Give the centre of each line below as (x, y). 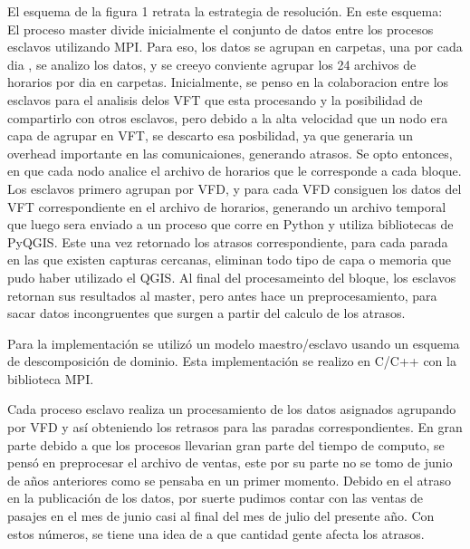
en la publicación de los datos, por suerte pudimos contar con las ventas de (216, 498)
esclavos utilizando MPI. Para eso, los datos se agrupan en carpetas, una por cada (235, 47)
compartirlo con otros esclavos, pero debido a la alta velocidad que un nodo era (228, 117)
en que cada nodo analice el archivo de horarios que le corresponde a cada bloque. (235, 171)
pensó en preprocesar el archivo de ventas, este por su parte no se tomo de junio (230, 462)
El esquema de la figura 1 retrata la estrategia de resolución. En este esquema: (225, 11)
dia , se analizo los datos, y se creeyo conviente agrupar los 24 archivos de (212, 64)
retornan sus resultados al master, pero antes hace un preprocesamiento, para (222, 295)
